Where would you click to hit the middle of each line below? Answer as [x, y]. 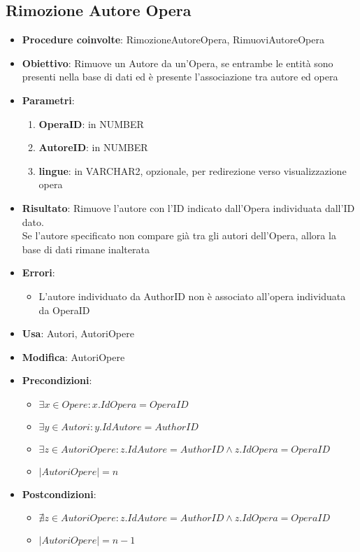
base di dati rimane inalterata [86, 249]
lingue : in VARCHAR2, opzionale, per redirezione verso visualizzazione [193, 170]
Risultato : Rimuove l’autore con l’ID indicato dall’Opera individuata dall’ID [188, 207]
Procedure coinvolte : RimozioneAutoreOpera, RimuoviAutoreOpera [173, 40]
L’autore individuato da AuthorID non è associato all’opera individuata [192, 296]
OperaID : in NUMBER [91, 123]
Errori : [38, 273]
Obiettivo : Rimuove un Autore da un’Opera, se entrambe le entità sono [178, 63]
